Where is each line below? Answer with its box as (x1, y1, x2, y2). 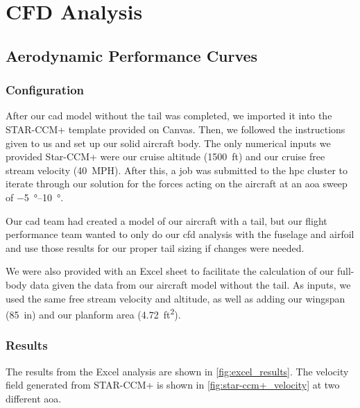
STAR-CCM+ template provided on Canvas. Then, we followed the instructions (6, 121, 345, 136)
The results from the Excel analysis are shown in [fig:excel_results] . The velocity (6, 364, 349, 378)
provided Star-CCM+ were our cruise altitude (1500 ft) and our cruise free (6, 149, 325, 164)
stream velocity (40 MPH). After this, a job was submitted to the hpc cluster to (6, 162, 348, 177)
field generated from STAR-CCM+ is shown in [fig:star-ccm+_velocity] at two (6, 377, 340, 392)
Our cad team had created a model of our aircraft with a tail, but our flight (6, 213, 327, 228)
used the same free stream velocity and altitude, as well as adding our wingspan (6, 291, 345, 305)
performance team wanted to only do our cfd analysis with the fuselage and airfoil (6, 227, 354, 241)
